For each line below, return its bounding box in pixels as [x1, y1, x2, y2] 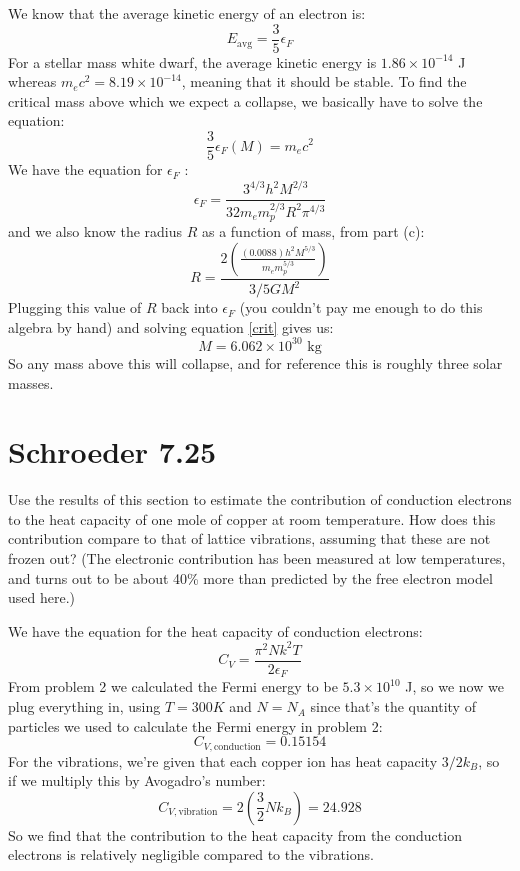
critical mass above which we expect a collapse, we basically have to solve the [8, 90, 483, 111]
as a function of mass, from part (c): [201, 221, 425, 242]
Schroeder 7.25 [8, 431, 217, 472]
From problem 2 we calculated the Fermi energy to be [8, 676, 338, 697]
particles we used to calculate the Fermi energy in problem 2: [8, 715, 383, 736]
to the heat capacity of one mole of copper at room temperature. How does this [8, 508, 496, 529]
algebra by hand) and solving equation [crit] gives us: [8, 316, 334, 337]
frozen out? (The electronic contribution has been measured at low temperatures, [8, 548, 506, 569]
